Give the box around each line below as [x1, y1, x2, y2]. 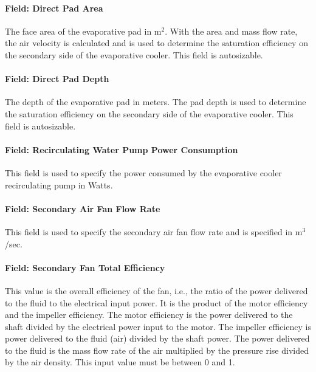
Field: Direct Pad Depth [5, 72, 109, 85]
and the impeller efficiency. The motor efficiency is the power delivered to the [5, 308, 293, 321]
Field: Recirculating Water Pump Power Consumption [5, 143, 238, 156]
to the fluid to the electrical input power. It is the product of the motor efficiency [5, 296, 308, 309]
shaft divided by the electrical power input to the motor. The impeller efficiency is [5, 320, 311, 332]
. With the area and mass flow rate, [165, 24, 298, 37]
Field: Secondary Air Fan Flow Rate [5, 202, 160, 215]
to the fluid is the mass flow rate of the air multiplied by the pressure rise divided [5, 343, 309, 356]
